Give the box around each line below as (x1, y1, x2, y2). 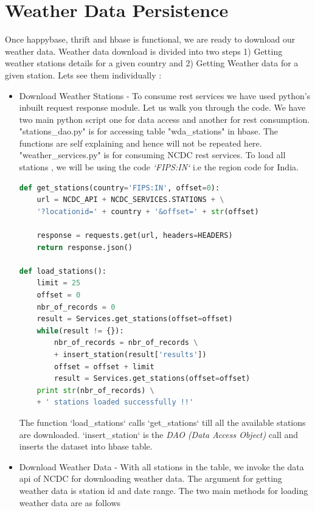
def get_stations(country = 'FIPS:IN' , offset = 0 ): (19, 183, 220, 192)
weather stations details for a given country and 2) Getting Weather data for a (5, 57, 299, 69)
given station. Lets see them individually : (5, 68, 162, 81)
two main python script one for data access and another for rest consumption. (19, 113, 310, 125)
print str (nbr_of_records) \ (36, 386, 154, 395)
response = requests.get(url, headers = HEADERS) (36, 231, 233, 240)
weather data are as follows (19, 496, 121, 509)
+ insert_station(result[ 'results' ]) (54, 350, 207, 359)
